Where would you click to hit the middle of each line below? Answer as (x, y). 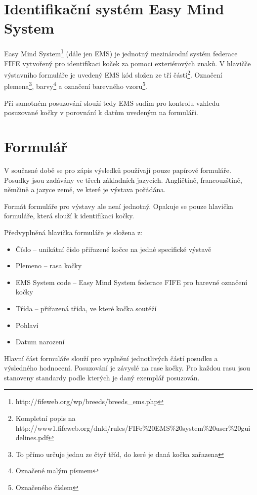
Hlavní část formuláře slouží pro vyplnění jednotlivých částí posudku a (111, 358)
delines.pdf (32, 437)
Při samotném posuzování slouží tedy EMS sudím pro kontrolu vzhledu (112, 103)
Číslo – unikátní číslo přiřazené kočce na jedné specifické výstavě (113, 249)
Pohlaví (27, 325)
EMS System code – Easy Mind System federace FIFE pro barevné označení (131, 282)
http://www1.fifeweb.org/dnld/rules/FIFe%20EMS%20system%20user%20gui (133, 428)
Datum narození (40, 342)
